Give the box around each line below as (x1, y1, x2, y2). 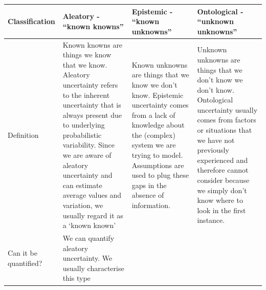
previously (197, 144, 229, 155)
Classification (8, 16, 55, 27)
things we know (62, 49, 112, 60)
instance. (197, 215, 225, 225)
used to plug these (131, 170, 189, 180)
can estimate (62, 179, 102, 190)
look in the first (197, 204, 246, 215)
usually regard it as (62, 210, 123, 220)
